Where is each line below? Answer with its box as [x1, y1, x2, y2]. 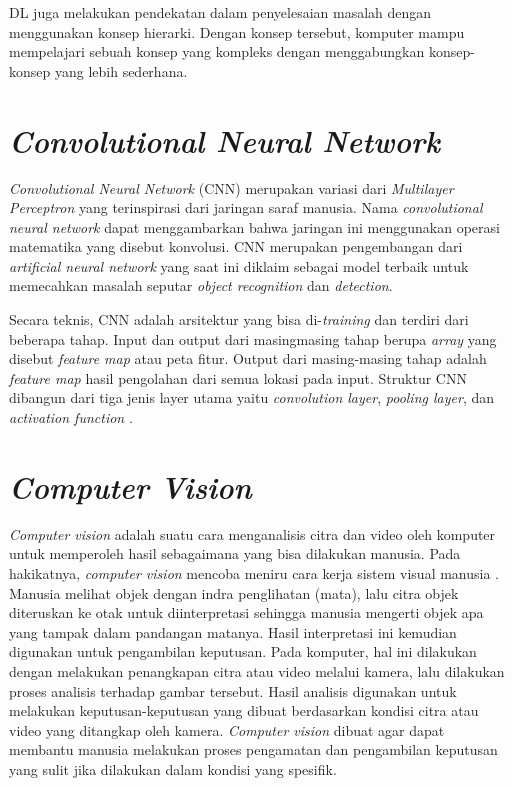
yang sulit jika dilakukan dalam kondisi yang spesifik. [9, 758, 337, 779]
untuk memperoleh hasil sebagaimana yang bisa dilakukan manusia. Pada [9, 543, 461, 564]
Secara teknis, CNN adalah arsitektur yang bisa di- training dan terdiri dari [9, 309, 469, 330]
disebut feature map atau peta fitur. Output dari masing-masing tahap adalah [9, 348, 487, 369]
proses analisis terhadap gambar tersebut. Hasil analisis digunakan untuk [9, 680, 457, 701]
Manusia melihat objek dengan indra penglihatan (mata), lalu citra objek [9, 582, 459, 603]
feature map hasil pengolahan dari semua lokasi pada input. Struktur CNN [9, 367, 467, 388]
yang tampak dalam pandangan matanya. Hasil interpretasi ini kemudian [9, 621, 457, 642]
